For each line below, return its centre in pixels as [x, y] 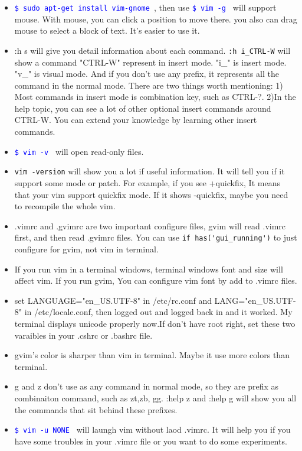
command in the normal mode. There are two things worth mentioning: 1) [149, 85]
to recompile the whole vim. [65, 206]
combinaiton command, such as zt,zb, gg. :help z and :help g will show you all [155, 398]
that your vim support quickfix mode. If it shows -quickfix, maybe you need [151, 194]
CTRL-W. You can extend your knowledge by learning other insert [136, 120]
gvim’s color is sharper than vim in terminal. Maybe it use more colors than [152, 355]
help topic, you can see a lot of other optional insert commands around [143, 108]
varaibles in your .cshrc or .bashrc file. [83, 335]
